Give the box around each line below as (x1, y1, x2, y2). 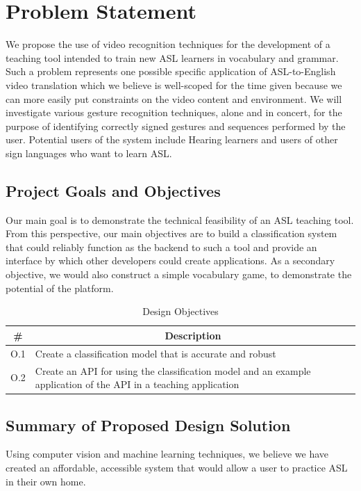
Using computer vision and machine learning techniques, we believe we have (6, 446, 328, 461)
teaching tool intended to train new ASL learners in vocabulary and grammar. (6, 50, 339, 65)
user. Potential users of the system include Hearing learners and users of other (6, 132, 338, 147)
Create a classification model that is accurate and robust (35, 346, 276, 360)
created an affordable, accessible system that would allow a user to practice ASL (6, 460, 348, 474)
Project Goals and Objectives (6, 179, 221, 201)
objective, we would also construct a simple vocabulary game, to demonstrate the (6, 267, 352, 282)
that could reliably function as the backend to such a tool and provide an (6, 239, 317, 254)
